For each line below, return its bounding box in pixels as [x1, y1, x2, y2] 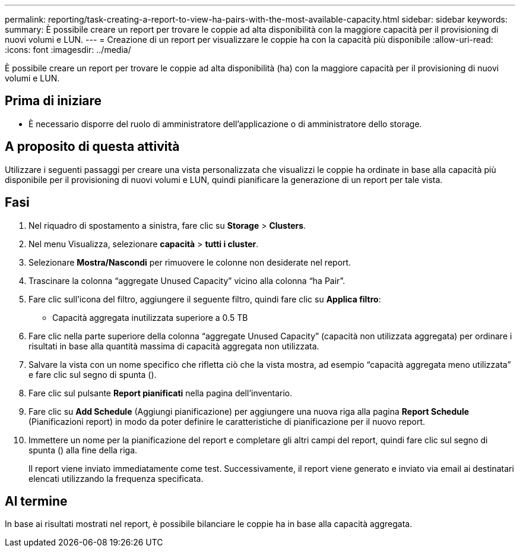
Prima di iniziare [5, 93, 102, 109]
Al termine [5, 493, 68, 509]
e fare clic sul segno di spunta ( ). [28, 369, 157, 380]
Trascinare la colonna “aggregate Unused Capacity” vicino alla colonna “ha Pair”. [28, 275, 345, 286]
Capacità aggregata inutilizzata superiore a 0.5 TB [52, 312, 248, 323]
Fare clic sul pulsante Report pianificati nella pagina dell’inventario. [28, 387, 293, 398]
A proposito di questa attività [5, 139, 180, 154]
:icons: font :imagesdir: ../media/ [5, 45, 131, 55]
